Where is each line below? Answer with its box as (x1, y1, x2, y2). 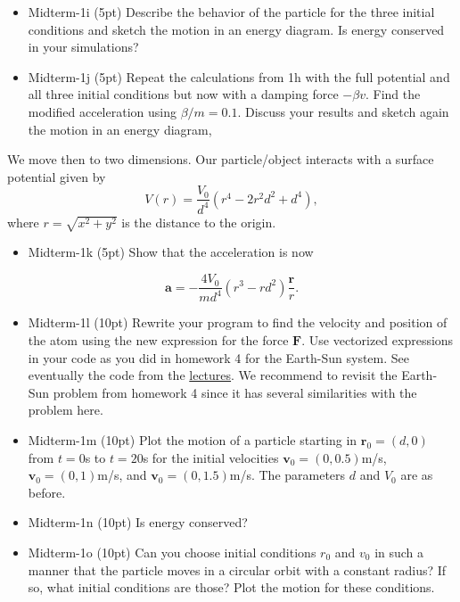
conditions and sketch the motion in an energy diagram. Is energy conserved (28, 20, 445, 38)
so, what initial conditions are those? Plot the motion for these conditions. (28, 578, 435, 597)
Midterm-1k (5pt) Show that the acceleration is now (28, 243, 314, 261)
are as (400, 466, 433, 484)
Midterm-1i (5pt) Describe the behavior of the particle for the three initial (28, 3, 435, 21)
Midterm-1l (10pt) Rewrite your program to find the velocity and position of (28, 313, 448, 332)
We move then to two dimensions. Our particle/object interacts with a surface (7, 150, 434, 169)
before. (28, 482, 66, 501)
